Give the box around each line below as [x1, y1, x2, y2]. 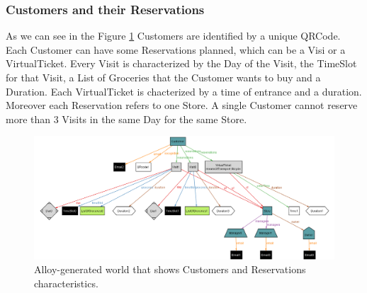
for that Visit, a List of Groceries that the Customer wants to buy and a [6, 70, 321, 84]
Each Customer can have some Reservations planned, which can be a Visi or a [6, 42, 346, 57]
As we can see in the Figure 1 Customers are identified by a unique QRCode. [6, 28, 341, 43]
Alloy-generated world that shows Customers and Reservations [34, 262, 306, 277]
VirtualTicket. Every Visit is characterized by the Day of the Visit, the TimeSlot [6, 56, 357, 71]
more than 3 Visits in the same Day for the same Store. [6, 111, 247, 126]
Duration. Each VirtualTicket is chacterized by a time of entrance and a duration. [6, 84, 362, 98]
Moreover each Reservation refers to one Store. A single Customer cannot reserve [6, 98, 358, 113]
